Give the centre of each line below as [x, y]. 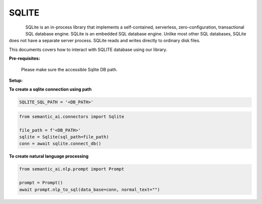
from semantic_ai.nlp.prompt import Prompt [72, 169]
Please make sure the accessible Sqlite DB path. [69, 69]
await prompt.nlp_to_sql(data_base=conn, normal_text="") [90, 189]
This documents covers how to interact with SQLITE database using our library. [88, 49]
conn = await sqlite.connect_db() [60, 144]
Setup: [16, 80]
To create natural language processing [49, 156]
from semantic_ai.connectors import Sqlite [72, 117]
